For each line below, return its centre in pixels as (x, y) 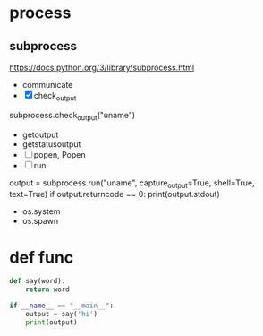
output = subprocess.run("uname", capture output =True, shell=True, (132, 184)
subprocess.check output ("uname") (72, 116)
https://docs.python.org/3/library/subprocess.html (102, 67)
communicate (47, 85)
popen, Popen (60, 154)
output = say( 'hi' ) (62, 314)
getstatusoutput (51, 144)
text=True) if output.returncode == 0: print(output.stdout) (115, 194)
